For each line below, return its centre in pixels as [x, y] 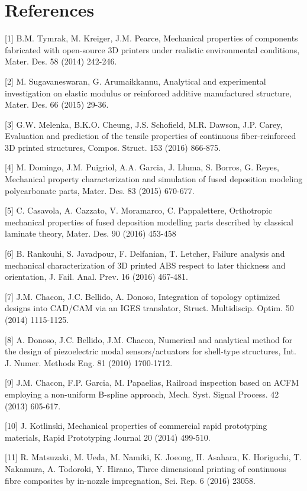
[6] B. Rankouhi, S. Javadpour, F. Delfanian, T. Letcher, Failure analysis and [145, 253]
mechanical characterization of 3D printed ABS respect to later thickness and [145, 265]
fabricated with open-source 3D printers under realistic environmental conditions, [152, 49]
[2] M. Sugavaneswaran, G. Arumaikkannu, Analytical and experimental [135, 81]
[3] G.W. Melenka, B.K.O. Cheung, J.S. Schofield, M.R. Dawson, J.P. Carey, [144, 124]
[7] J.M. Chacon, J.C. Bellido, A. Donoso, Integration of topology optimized [143, 296]
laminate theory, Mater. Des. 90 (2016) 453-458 [91, 233]
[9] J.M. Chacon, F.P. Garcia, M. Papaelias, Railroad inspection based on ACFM [152, 382]
